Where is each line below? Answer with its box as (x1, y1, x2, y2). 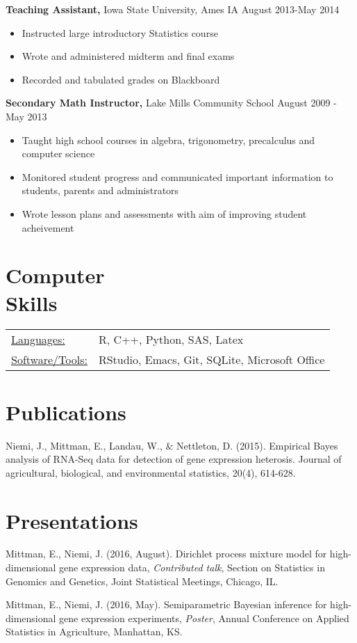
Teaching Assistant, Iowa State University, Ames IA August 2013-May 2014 (6, 2, 340, 16)
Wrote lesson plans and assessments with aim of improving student (22, 206, 307, 221)
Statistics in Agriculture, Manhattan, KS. (6, 624, 183, 639)
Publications (6, 397, 126, 426)
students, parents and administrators (22, 183, 179, 198)
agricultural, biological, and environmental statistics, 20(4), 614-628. (6, 465, 296, 479)
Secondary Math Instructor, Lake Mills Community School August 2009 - (6, 95, 337, 110)
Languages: (11, 331, 65, 348)
